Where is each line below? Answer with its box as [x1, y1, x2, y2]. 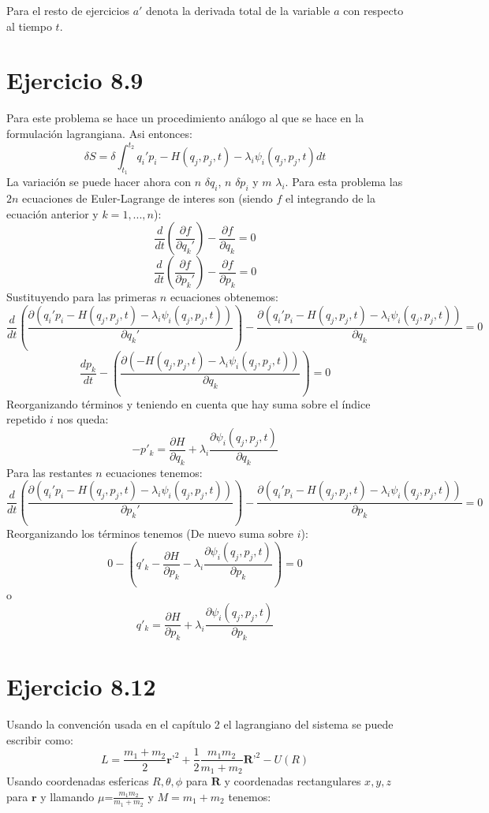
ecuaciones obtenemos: [170, 289, 278, 305]
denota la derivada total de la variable [146, 2, 330, 18]
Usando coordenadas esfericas [6, 772, 149, 789]
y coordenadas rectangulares [224, 772, 361, 789]
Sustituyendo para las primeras [6, 289, 157, 305]
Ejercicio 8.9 [6, 64, 144, 96]
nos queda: [57, 411, 109, 427]
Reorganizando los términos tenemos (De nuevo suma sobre [6, 525, 294, 542]
